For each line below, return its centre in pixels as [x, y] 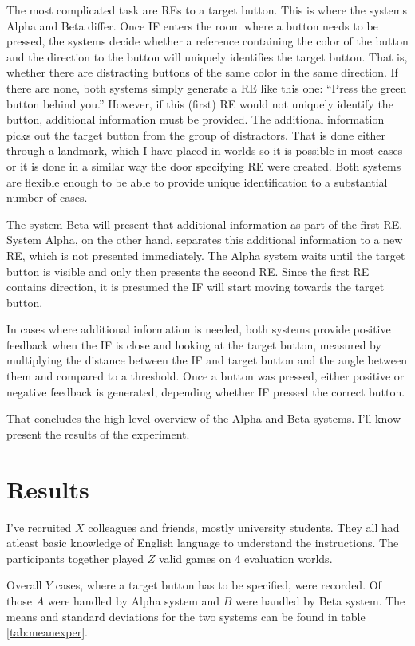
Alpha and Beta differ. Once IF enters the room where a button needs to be [192, 25]
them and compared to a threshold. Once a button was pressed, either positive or [206, 376]
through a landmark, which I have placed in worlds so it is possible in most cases [205, 150]
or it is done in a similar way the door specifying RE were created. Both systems [204, 165]
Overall [24, 585]
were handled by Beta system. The [320, 600]
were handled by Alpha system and [134, 600]
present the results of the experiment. [98, 433]
